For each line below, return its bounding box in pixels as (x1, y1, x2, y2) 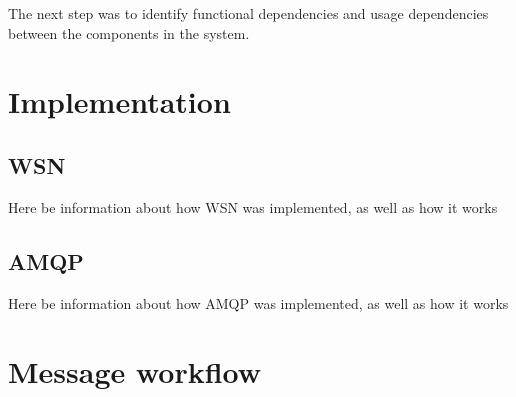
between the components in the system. (8, 22, 250, 43)
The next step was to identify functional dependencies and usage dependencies (8, 3, 489, 23)
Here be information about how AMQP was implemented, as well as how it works (8, 292, 509, 313)
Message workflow (8, 351, 262, 392)
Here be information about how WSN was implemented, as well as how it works (8, 196, 498, 217)
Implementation (8, 81, 231, 122)
